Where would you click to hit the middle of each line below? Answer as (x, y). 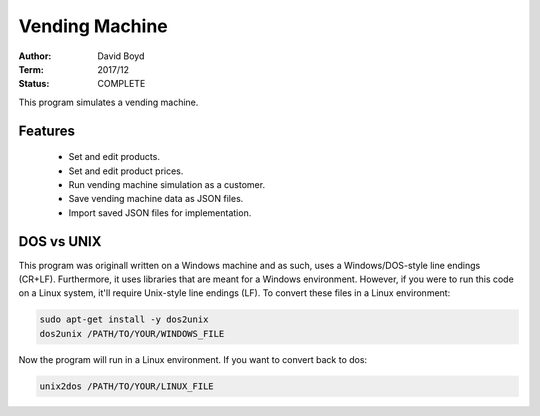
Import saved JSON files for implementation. (160, 212)
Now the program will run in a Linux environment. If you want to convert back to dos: (193, 359)
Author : (35, 56)
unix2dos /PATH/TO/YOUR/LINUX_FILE (126, 386)
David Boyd (121, 56)
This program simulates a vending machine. (108, 102)
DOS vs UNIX (60, 241)
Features (46, 130)
